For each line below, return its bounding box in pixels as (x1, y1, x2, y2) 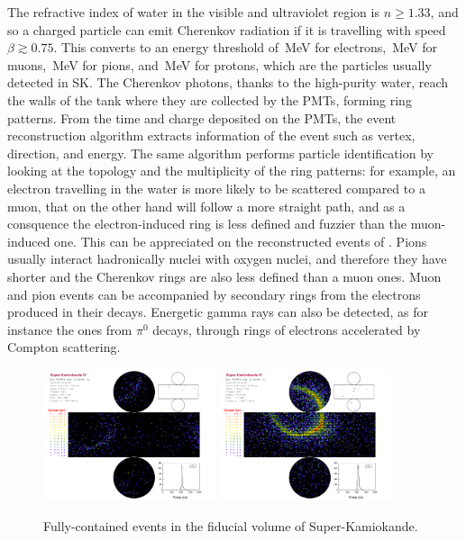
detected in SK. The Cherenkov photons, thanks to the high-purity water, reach (7, 73, 449, 92)
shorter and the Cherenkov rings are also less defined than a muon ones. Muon (7, 266, 442, 285)
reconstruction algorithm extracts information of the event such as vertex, (7, 126, 416, 145)
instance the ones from (7, 320, 132, 338)
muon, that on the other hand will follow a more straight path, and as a (7, 196, 406, 215)
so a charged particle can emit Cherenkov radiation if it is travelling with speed (7, 20, 446, 39)
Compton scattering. (7, 338, 121, 356)
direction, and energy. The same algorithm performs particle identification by (7, 143, 434, 162)
